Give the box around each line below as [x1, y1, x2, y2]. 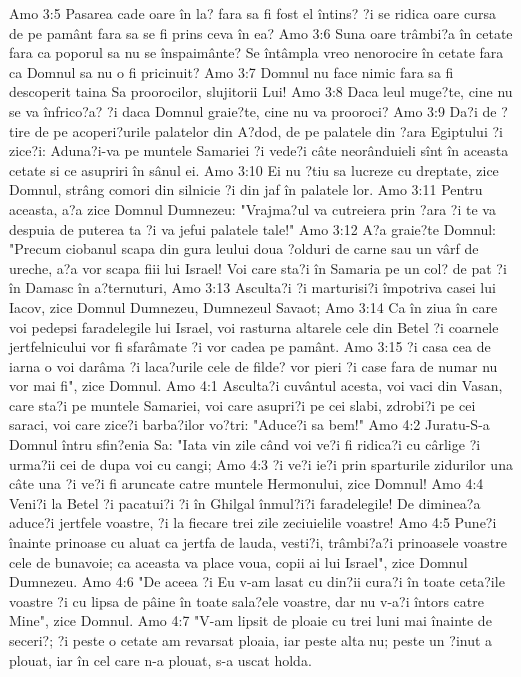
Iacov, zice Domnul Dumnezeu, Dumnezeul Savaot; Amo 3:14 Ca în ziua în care [9, 296, 498, 317]
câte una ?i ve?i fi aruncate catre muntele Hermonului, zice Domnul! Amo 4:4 [9, 473, 484, 494]
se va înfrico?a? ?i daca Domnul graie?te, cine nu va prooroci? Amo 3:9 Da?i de [9, 100, 497, 121]
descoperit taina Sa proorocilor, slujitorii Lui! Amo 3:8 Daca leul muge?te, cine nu [9, 81, 513, 102]
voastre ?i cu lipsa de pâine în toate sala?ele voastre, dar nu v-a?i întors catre [9, 590, 484, 611]
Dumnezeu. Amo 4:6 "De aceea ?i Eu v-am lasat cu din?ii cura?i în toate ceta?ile [9, 571, 505, 592]
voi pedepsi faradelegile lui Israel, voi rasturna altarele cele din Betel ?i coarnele [9, 316, 499, 337]
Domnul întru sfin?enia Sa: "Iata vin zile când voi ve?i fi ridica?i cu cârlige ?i [9, 434, 481, 455]
